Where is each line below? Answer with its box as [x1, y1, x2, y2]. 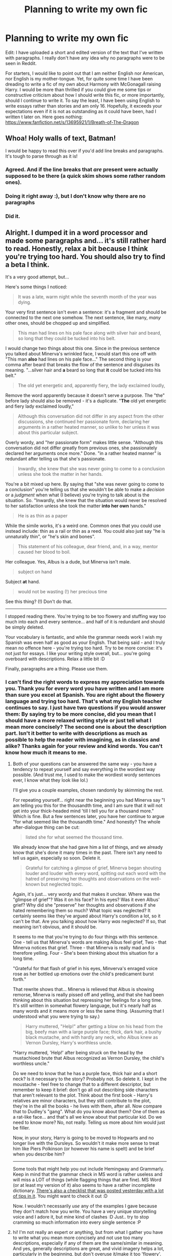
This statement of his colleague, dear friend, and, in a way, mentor [17, 543, 158, 550]
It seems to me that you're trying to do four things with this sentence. [12, 933, 159, 939]
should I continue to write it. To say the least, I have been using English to [5, 97, 160, 103]
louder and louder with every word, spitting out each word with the [25, 870, 166, 876]
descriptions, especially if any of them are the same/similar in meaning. [12, 1240, 163, 1246]
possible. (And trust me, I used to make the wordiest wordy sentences [12, 771, 161, 778]
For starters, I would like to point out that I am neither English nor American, [5, 70, 165, 76]
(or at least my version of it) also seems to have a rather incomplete [12, 1182, 155, 1188]
